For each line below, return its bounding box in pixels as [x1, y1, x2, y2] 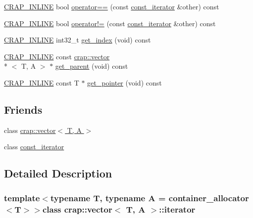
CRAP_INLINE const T [4, 77, 79, 87]
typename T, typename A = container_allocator [50, 191, 249, 204]
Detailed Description [4, 166, 112, 181]
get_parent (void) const [55, 61, 128, 71]
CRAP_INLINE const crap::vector [4, 51, 110, 61]
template [4, 191, 40, 204]
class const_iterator [4, 141, 64, 152]
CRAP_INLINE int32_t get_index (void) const [4, 35, 151, 45]
